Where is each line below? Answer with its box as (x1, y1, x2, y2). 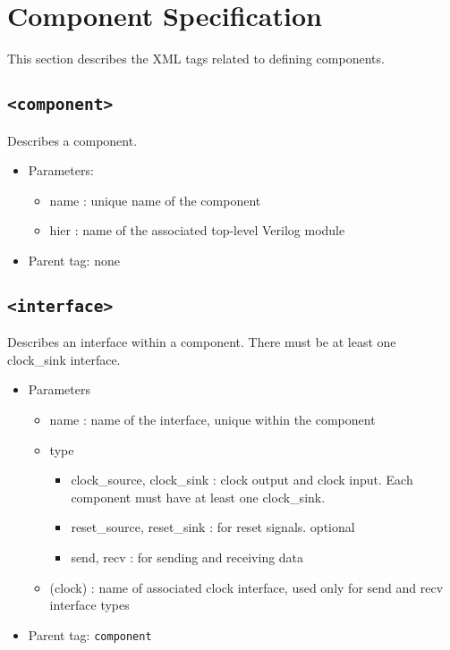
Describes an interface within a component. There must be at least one (7, 333, 396, 351)
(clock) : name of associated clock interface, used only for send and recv (49, 578, 444, 596)
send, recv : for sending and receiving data (71, 548, 304, 566)
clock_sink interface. (7, 350, 121, 368)
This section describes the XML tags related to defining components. (7, 49, 385, 68)
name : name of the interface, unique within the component (49, 410, 376, 429)
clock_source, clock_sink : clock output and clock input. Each (71, 470, 413, 489)
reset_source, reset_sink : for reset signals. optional (71, 518, 355, 536)
